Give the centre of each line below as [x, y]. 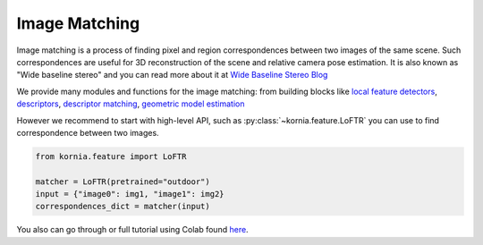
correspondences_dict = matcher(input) [123, 207]
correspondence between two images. [88, 132]
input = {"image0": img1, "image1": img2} [130, 194]
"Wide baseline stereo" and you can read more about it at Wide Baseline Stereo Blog [172, 75]
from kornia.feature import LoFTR [111, 156]
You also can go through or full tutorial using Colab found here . [133, 230]
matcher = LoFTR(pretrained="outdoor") [123, 182]
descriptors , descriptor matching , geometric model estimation [131, 104]
